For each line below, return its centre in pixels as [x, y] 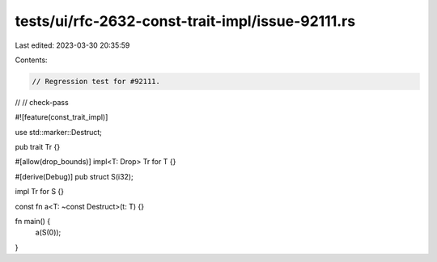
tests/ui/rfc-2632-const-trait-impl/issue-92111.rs [185, 21]
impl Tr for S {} [40, 192]
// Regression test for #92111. [96, 81]
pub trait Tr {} [38, 147]
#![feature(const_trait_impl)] [62, 117]
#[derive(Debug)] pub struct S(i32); [74, 176]
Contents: [31, 60]
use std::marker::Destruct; [59, 132]
